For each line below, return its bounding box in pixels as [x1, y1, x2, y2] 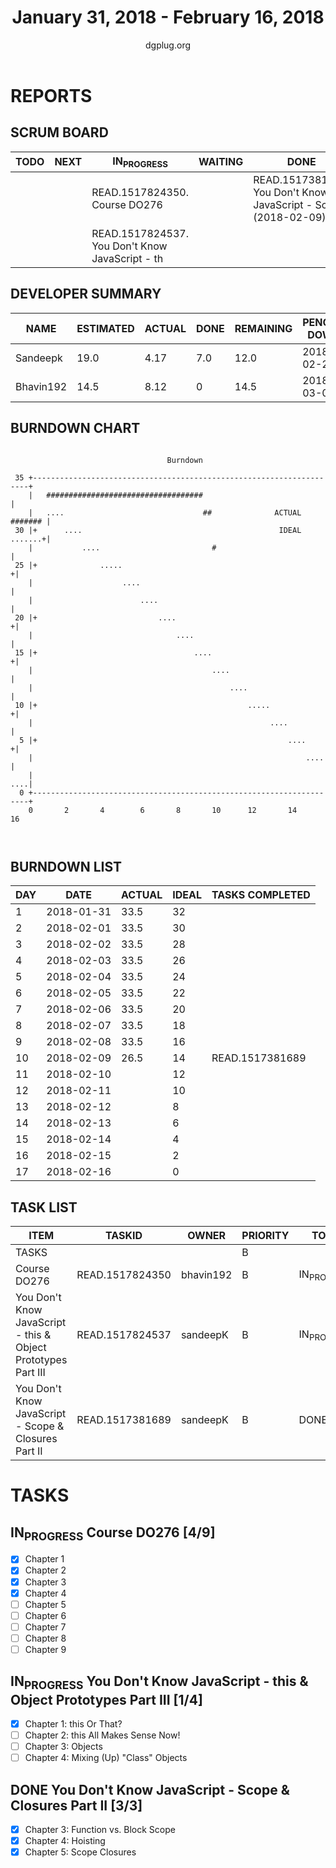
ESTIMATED [76, 321, 135, 335]
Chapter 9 [24, 1643, 67, 1655]
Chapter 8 [24, 1632, 67, 1644]
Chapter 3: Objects [24, 1741, 103, 1753]
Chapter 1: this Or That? [24, 1717, 123, 1730]
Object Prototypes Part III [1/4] [10, 1691, 203, 1708]
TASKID [105, 1229, 143, 1243]
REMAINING [234, 321, 293, 335]
